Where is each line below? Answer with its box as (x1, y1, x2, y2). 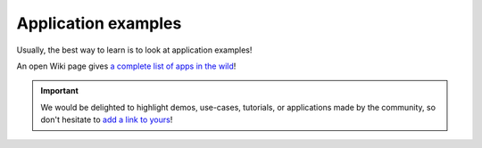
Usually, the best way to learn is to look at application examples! (16, 45, 253, 55)
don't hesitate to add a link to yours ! (40, 114, 173, 125)
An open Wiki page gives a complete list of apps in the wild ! (16, 61, 237, 71)
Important (40, 86, 79, 96)
